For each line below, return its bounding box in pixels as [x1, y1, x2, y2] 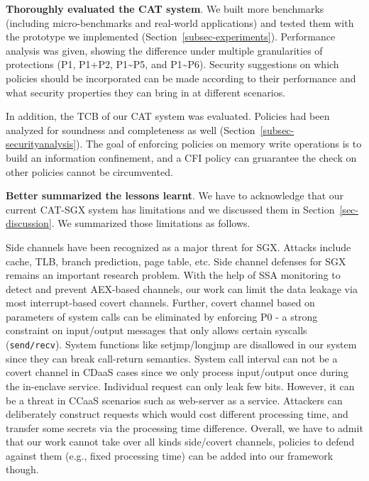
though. [6, 462, 39, 477]
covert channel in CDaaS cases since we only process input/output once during [6, 365, 348, 380]
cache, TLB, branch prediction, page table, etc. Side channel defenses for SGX [6, 253, 346, 268]
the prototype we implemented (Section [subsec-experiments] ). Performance [6, 29, 336, 44]
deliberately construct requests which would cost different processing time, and [6, 407, 348, 421]
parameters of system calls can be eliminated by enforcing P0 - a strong [6, 309, 318, 324]
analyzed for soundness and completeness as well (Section [6, 122, 255, 137]
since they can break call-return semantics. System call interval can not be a [6, 350, 338, 365]
